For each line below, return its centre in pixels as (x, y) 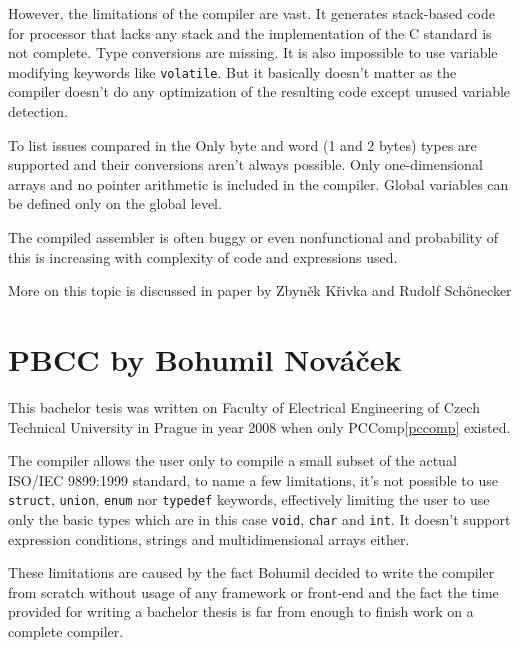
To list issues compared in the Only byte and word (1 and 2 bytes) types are (242, 144)
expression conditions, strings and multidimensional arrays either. (209, 538)
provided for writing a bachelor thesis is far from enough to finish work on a (241, 611)
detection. (38, 111)
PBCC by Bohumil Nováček (205, 358)
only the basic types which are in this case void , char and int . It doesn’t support (259, 518)
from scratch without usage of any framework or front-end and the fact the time (253, 591)
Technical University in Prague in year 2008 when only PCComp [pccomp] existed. (259, 426)
